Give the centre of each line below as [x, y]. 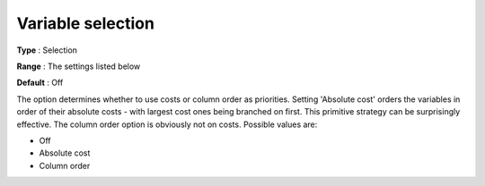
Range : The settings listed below [79, 66]
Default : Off [40, 83]
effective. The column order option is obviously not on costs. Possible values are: [167, 124]
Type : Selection [47, 50]
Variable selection [85, 23]
